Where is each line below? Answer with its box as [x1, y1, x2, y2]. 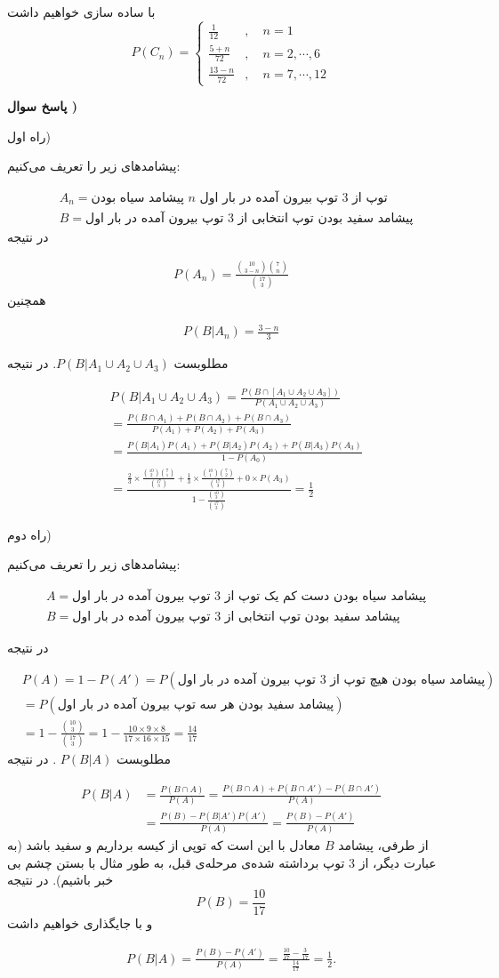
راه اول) [7, 126, 51, 145]
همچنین [7, 291, 46, 309]
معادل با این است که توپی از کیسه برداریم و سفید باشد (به [7, 836, 321, 854]
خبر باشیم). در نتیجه [7, 870, 114, 889]
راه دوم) [7, 525, 52, 543]
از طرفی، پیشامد [338, 836, 429, 854]
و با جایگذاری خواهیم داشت [7, 913, 153, 932]
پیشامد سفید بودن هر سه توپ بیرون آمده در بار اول [57, 698, 334, 711]
